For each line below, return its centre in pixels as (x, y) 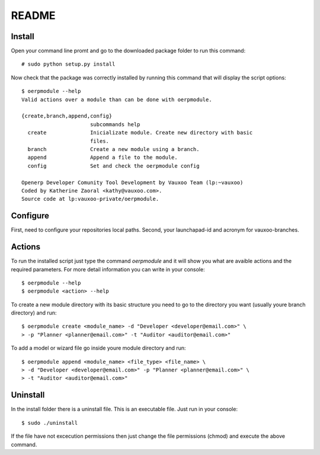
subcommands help (115, 124)
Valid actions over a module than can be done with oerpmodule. (117, 100)
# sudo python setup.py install (68, 64)
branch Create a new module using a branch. (113, 149)
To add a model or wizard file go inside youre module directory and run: (98, 348)
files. (100, 141)
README (33, 15)
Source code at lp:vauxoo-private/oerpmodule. (90, 199)
